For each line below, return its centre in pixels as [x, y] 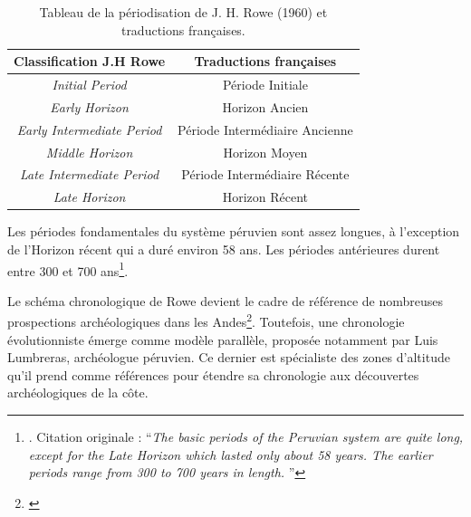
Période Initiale [265, 85]
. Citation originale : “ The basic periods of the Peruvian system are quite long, [246, 436]
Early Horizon [89, 106]
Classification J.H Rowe [90, 61]
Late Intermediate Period [89, 174]
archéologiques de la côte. [78, 393]
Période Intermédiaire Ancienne [265, 129]
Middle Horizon [89, 152]
